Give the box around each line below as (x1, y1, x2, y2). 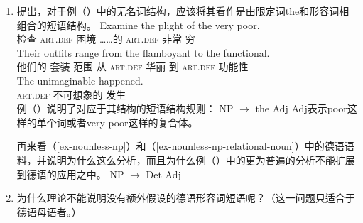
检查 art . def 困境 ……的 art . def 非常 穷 (16, 31, 195, 46)
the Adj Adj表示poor (255, 101, 347, 116)
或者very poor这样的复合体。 (66, 114, 198, 129)
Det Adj (146, 166, 181, 181)
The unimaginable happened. (16, 72, 143, 87)
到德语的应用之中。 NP (16, 166, 124, 181)
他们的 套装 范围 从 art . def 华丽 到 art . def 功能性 (16, 59, 249, 74)
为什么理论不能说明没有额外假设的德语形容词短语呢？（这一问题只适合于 (16, 190, 355, 205)
